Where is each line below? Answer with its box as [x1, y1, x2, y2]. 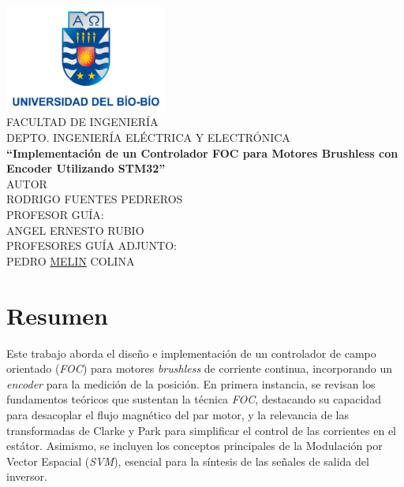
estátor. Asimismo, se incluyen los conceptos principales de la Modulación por [6, 437, 383, 454]
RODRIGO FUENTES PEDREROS [6, 191, 183, 207]
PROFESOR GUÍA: [6, 206, 104, 223]
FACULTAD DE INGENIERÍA [6, 113, 159, 130]
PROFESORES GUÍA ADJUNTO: [6, 237, 177, 254]
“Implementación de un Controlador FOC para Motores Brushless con [6, 144, 398, 161]
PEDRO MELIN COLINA [6, 252, 135, 269]
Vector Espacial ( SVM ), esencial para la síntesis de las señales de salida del [6, 452, 369, 469]
